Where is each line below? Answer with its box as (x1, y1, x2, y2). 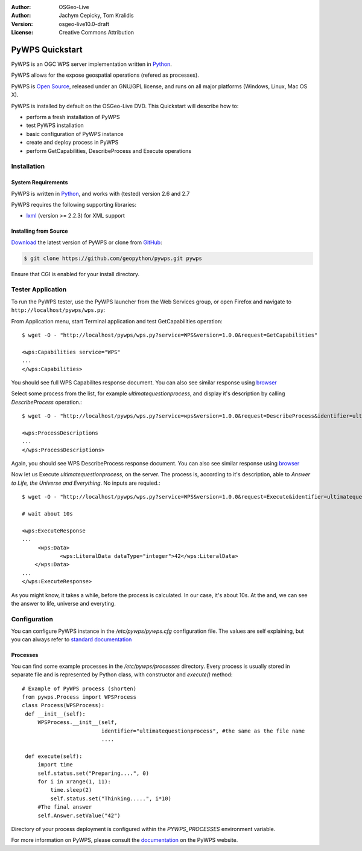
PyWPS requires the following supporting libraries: (11, 201, 137, 208)
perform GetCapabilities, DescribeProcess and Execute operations (26, 147, 192, 154)
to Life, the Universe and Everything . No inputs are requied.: (11, 479, 160, 487)
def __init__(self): (25, 710, 86, 717)
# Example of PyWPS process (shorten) (22, 685, 137, 692)
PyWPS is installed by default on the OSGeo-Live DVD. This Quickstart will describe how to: (11, 102, 239, 109)
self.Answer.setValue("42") (37, 812, 121, 819)
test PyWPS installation (26, 121, 84, 129)
